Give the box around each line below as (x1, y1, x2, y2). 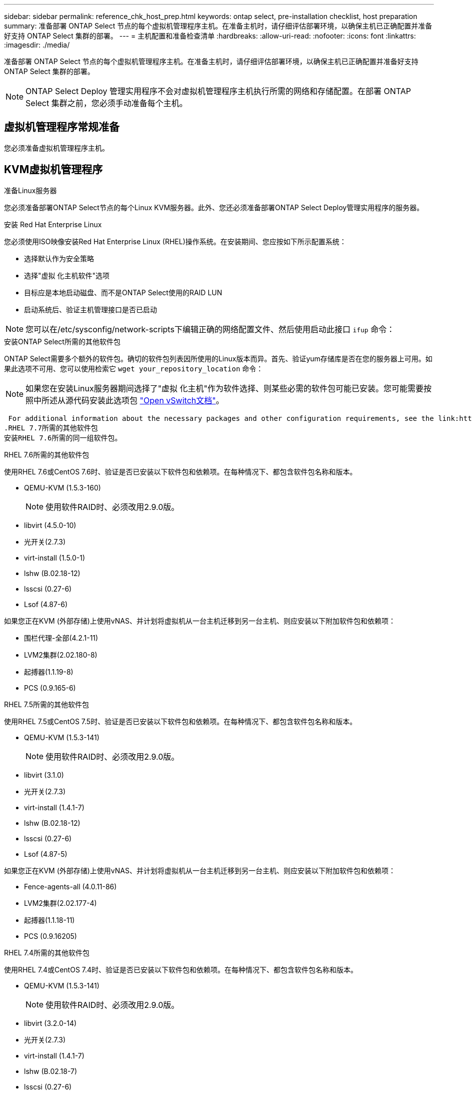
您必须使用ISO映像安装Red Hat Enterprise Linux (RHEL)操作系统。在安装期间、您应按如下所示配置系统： (4, 237, 346, 246)
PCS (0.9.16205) (24, 931, 77, 940)
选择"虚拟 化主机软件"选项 (24, 271, 109, 280)
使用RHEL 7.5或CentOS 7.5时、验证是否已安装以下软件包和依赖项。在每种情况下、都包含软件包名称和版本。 (4, 717, 357, 726)
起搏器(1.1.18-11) (24, 915, 75, 924)
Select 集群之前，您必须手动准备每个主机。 (25, 98, 187, 108)
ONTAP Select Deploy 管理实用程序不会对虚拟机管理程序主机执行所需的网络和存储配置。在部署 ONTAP (25, 86, 411, 96)
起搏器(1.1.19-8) (24, 667, 73, 676)
